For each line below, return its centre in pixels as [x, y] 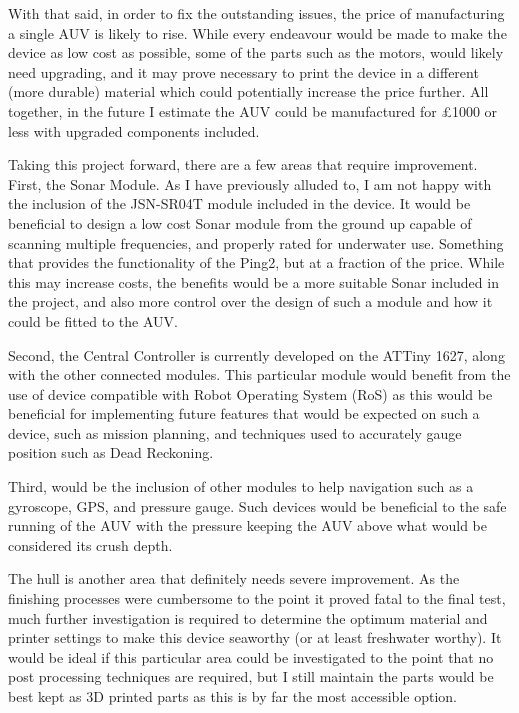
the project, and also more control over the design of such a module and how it [250, 301]
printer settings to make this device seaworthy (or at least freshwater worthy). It [255, 637]
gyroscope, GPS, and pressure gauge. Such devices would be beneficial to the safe [257, 505]
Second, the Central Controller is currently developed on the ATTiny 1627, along [256, 354]
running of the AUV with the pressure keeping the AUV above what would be [247, 525]
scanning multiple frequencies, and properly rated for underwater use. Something [256, 242]
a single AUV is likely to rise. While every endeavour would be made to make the [257, 32]
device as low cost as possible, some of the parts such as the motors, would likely [256, 52]
